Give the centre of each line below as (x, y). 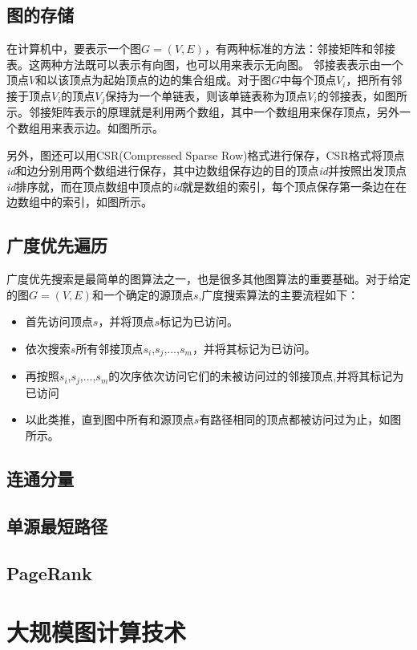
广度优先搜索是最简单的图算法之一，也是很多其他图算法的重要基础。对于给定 (208, 279)
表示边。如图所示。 (113, 128)
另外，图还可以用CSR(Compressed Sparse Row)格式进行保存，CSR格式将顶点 (206, 154)
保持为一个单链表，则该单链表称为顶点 (206, 95)
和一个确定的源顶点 (142, 294)
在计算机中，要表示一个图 (74, 49)
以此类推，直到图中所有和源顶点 (109, 419)
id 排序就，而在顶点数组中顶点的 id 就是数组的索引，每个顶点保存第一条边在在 (206, 186)
